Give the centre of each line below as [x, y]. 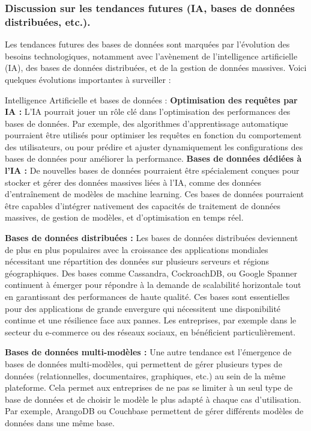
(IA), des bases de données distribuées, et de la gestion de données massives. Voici [156, 68]
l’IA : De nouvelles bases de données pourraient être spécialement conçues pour [152, 170]
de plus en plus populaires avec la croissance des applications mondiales [137, 249]
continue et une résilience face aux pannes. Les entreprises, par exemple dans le [151, 320]
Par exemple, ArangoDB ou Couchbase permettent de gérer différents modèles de [154, 411]
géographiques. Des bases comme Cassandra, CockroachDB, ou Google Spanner [151, 273]
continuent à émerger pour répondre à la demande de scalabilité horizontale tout [153, 285]
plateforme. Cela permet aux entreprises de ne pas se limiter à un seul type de [149, 387]
